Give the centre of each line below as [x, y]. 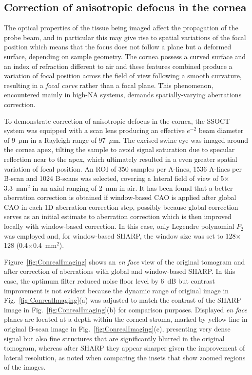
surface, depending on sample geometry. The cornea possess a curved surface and [125, 56]
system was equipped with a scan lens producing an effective [94, 130]
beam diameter [221, 130]
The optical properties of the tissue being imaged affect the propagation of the [121, 28]
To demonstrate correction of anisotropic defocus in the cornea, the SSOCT [117, 121]
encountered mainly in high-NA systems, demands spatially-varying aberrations [123, 95]
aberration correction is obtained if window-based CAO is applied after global [120, 197]
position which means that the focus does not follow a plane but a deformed [118, 47]
